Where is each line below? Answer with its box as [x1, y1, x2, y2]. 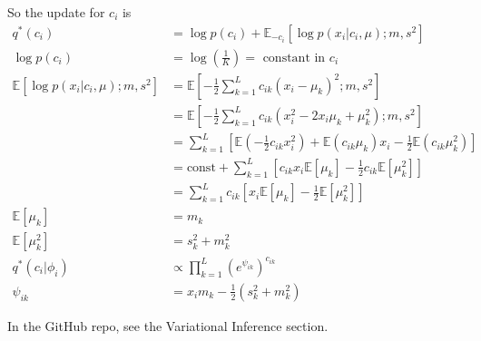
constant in [262, 51, 326, 64]
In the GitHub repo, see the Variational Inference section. [7, 316, 329, 335]
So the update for [7, 3, 105, 21]
